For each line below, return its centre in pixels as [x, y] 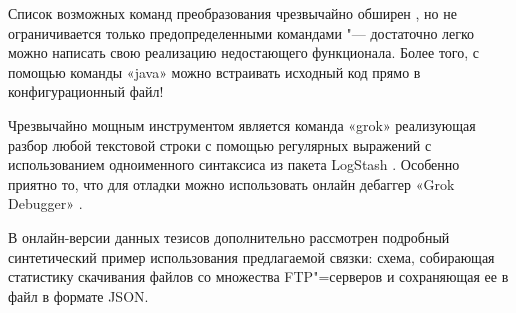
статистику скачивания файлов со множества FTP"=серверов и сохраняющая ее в [258, 276]
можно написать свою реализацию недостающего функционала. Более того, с [243, 52]
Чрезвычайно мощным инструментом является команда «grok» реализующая [242, 124]
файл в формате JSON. [78, 295]
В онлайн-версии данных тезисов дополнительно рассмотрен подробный [229, 236]
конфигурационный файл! [86, 91]
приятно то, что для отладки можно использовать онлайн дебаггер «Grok [231, 183]
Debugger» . [45, 203]
